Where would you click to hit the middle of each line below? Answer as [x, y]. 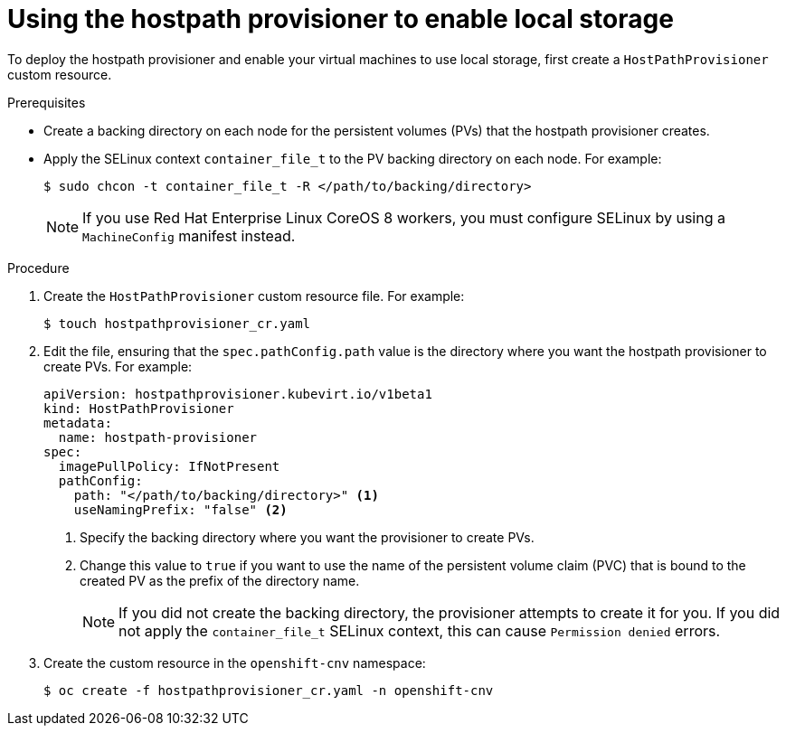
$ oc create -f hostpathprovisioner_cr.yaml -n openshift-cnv [269, 690]
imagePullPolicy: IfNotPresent [169, 466]
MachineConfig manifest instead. [189, 235]
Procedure [38, 268]
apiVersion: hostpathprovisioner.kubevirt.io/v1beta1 [238, 394]
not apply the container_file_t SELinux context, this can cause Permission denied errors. [420, 630]
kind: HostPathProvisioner [139, 408]
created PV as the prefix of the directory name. [220, 580]
